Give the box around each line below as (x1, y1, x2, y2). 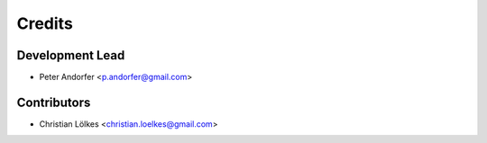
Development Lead (16, 48, 125, 63)
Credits (16, 13, 74, 33)
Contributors (16, 94, 91, 110)
